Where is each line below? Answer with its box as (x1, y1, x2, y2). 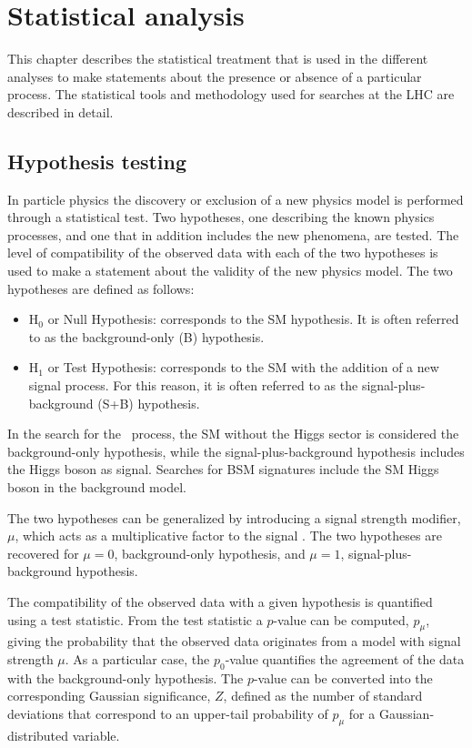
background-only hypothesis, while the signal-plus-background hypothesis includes (7, 441, 465, 460)
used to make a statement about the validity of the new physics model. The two (7, 261, 453, 280)
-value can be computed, (273, 610, 409, 629)
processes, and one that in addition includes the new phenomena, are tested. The (7, 225, 459, 244)
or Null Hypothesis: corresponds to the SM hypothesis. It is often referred (47, 309, 459, 329)
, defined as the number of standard (223, 686, 423, 705)
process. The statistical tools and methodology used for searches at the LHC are (7, 85, 455, 104)
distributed (7, 725, 69, 744)
